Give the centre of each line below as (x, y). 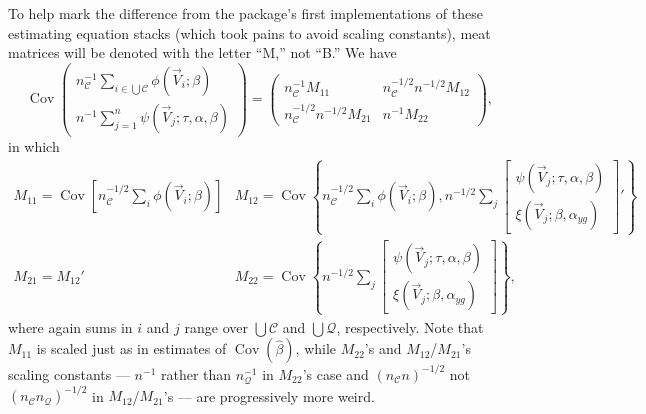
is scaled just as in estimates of (131, 348)
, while (316, 348)
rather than (196, 373)
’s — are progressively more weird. (269, 395)
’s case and (335, 373)
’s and (383, 348)
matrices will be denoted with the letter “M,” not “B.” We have (202, 52)
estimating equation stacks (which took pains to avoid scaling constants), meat (249, 32)
